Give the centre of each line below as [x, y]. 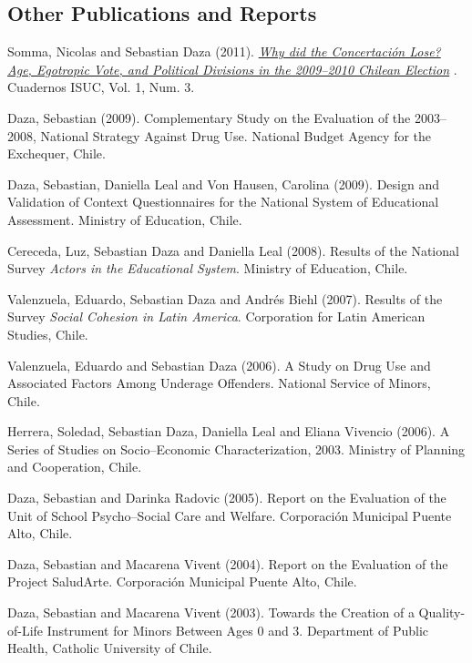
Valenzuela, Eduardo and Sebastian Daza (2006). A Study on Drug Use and [219, 365]
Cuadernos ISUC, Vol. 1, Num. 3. [101, 87]
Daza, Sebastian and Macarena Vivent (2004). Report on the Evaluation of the [228, 563]
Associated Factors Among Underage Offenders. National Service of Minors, [219, 383]
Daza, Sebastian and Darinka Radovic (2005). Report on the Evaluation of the [227, 498]
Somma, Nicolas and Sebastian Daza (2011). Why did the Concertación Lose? [224, 51]
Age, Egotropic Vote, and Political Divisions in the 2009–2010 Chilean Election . [232, 69]
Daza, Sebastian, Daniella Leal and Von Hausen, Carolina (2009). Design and [223, 184]
